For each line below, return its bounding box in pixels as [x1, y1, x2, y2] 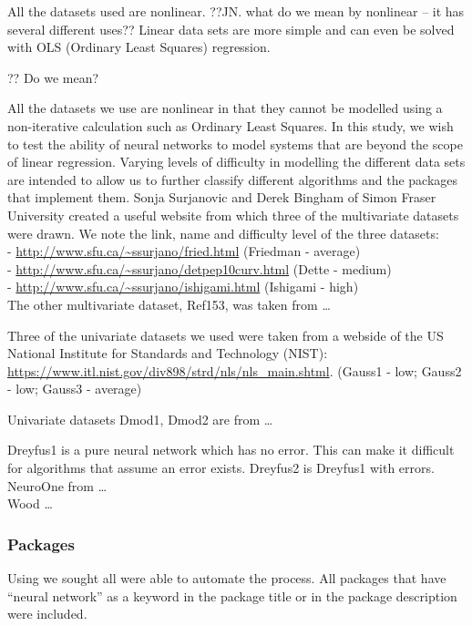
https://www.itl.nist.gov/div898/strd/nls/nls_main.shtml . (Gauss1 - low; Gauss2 [7, 361, 462, 380]
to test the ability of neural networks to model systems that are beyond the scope [7, 134, 463, 153]
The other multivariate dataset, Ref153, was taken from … [7, 294, 331, 313]
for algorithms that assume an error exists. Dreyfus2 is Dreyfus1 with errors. [7, 458, 435, 477]
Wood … [7, 494, 53, 513]
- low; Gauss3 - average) [7, 379, 142, 398]
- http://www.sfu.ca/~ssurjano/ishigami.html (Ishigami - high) [7, 277, 359, 296]
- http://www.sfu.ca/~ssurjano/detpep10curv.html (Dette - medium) [7, 259, 392, 278]
